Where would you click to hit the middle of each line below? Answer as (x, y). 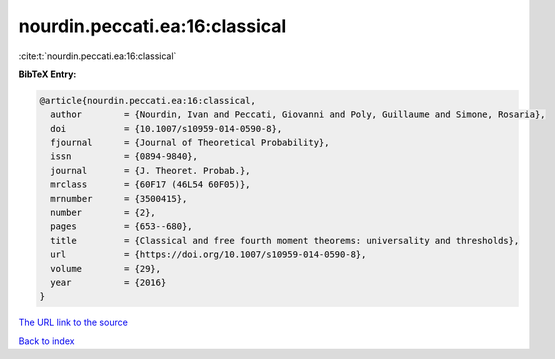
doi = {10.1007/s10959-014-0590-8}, (166, 128)
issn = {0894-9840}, (124, 156)
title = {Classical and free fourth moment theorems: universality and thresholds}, (285, 240)
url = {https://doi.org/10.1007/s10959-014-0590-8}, (208, 254)
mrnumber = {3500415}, (119, 198)
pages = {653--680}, (122, 226)
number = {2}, (103, 213)
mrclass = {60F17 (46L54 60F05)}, (150, 184)
